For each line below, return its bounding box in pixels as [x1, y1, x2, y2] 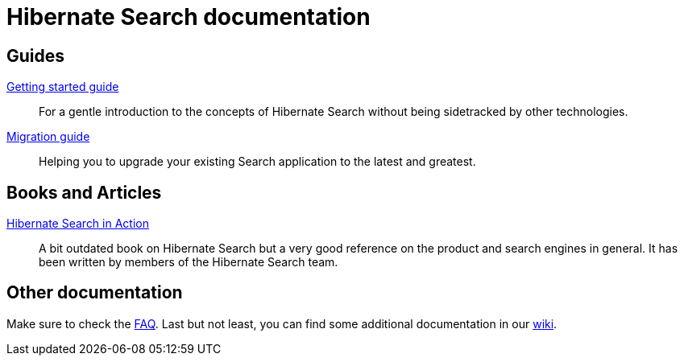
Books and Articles [6, 182, 162, 203]
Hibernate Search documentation [6, 3, 371, 31]
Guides [6, 45, 65, 66]
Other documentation [6, 282, 183, 303]
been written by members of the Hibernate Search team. [39, 255, 338, 269]
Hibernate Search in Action [6, 216, 149, 231]
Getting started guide [6, 80, 119, 94]
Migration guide [6, 130, 90, 144]
